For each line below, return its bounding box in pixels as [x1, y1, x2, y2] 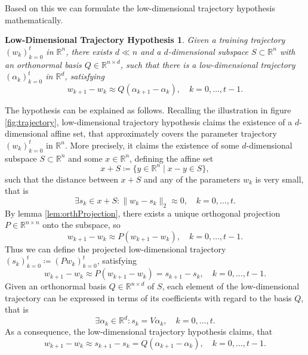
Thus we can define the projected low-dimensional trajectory [5, 242, 226, 255]
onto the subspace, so [42, 218, 121, 231]
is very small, [255, 172, 304, 185]
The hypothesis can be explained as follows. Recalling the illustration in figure [5, 103, 291, 116]
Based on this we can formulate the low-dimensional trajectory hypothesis [5, 2, 275, 14]
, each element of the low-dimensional [162, 280, 300, 292]
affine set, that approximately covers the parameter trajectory [51, 127, 277, 140]
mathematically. [5, 13, 63, 26]
